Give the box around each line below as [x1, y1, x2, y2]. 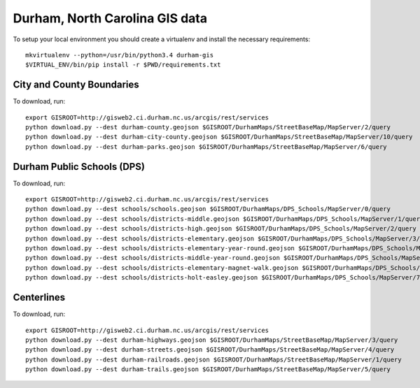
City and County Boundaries [13, 79, 139, 91]
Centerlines [13, 292, 66, 303]
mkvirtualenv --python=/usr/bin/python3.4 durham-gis [25, 51, 213, 59]
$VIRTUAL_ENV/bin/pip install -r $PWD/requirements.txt [25, 61, 221, 69]
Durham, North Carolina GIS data [13, 10, 208, 26]
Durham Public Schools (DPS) [13, 161, 145, 173]
